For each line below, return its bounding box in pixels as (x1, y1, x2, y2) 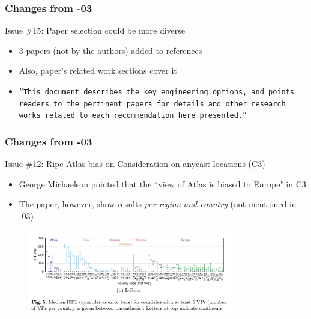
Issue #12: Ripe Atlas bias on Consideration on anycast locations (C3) (5, 157, 265, 170)
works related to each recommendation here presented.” (19, 111, 247, 120)
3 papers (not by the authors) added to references (19, 44, 202, 56)
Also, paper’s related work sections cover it (19, 64, 177, 77)
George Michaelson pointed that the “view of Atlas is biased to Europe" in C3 (19, 177, 306, 190)
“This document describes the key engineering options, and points (19, 88, 294, 96)
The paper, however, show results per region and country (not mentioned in (19, 198, 297, 210)
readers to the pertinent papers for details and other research (19, 99, 286, 108)
